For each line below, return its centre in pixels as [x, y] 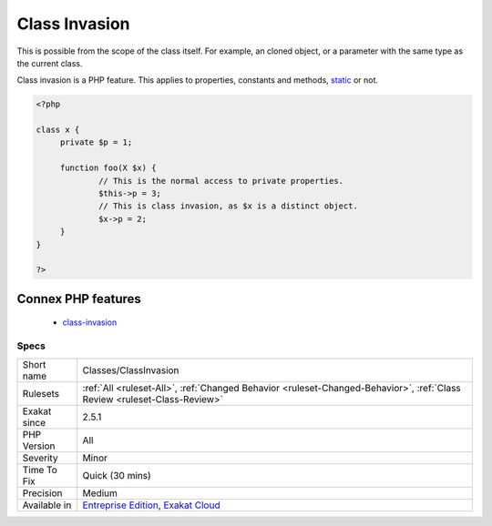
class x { [58, 130]
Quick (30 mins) [117, 475]
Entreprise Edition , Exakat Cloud [151, 505]
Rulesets [41, 393]
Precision [42, 493]
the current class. [50, 63]
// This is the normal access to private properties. [221, 181]
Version [39, 446]
